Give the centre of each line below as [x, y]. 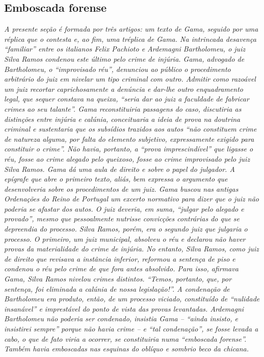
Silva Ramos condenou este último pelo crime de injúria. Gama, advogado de [124, 58]
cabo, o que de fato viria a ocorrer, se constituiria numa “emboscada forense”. [125, 338]
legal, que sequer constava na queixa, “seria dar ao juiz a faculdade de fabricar [127, 99]
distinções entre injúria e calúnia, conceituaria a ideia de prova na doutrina [122, 119]
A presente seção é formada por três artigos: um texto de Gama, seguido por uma [131, 29]
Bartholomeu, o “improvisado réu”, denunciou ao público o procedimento [117, 69]
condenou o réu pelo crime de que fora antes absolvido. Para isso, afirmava [121, 269]
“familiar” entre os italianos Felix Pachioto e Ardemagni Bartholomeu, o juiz [125, 49]
